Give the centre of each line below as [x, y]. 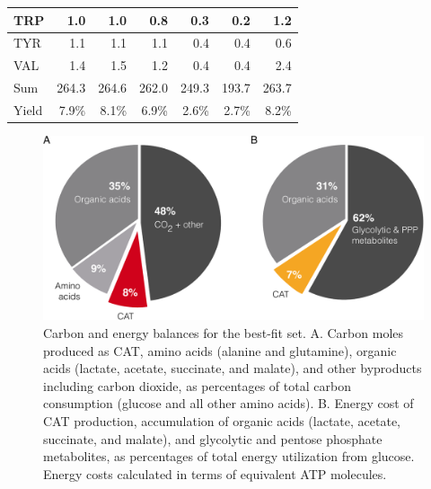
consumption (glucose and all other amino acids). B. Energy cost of [229, 403]
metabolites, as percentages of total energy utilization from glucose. [229, 456]
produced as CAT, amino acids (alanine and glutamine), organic [220, 350]
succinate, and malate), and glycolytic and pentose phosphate [213, 438]
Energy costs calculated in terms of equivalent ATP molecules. [215, 473]
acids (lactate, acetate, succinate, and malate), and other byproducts [233, 368]
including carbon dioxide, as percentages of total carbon [197, 385]
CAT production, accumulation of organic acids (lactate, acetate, [222, 420]
